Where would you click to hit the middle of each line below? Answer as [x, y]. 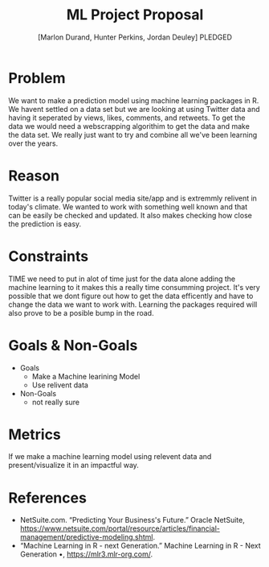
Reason [34, 176]
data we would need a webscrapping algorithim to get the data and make [129, 126]
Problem [37, 78]
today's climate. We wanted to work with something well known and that [128, 206]
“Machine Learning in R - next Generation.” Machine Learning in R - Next [140, 546]
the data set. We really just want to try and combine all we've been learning [133, 135]
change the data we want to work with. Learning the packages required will [133, 304]
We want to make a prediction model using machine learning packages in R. [134, 100]
